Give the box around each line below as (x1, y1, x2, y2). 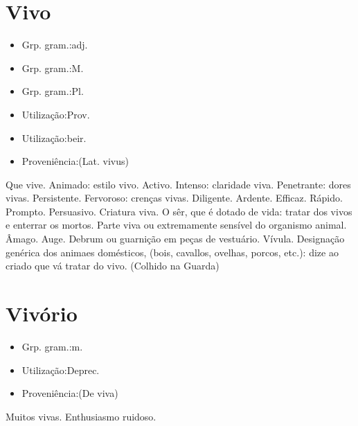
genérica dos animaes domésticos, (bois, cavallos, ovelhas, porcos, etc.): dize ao (6, 245, 339, 259)
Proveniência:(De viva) (21, 386, 118, 400)
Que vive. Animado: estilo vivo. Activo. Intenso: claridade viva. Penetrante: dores (6, 177, 351, 191)
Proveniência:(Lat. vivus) (21, 154, 129, 168)
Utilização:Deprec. (21, 362, 100, 377)
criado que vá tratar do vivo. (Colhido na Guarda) (6, 258, 220, 273)
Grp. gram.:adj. (21, 37, 88, 52)
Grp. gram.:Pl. (21, 84, 84, 98)
